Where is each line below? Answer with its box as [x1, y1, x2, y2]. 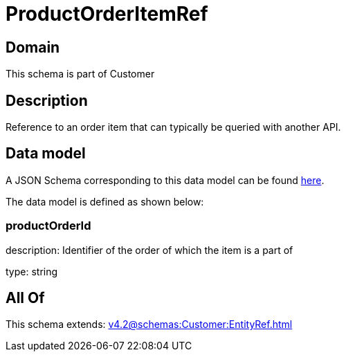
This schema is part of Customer [6, 68, 155, 80]
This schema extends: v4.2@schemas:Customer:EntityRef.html [6, 318, 293, 331]
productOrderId [6, 219, 91, 233]
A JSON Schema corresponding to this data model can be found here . [6, 174, 325, 186]
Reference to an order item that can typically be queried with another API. [6, 121, 341, 134]
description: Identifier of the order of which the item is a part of [6, 244, 293, 256]
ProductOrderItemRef [6, 2, 208, 26]
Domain [6, 38, 60, 56]
